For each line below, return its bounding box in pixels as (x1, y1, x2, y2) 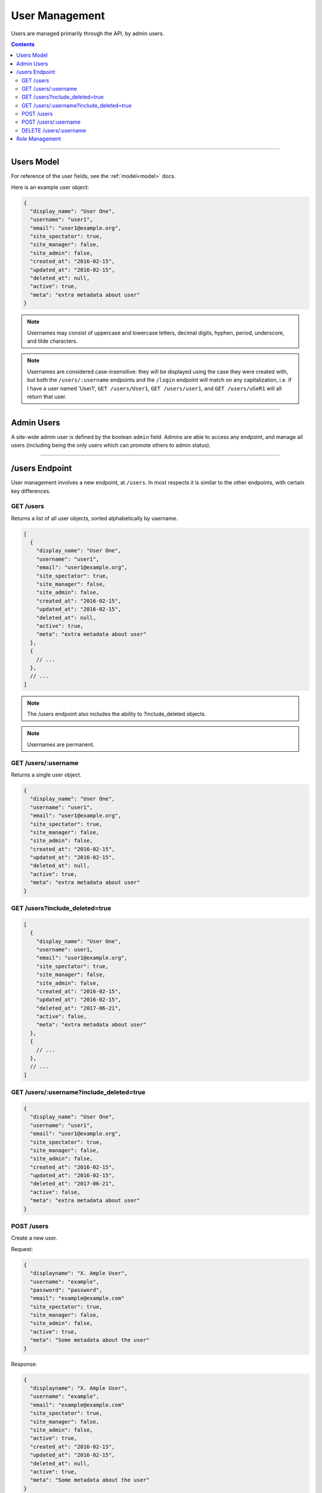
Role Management (16, 135, 61, 143)
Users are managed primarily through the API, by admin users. (11, 30, 165, 37)
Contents (11, 41, 35, 48)
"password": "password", (30, 1286, 103, 1293)
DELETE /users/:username (21, 127, 86, 134)
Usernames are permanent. (27, 741, 95, 748)
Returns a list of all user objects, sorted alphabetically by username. (11, 514, 178, 522)
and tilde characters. (27, 337, 78, 345)
